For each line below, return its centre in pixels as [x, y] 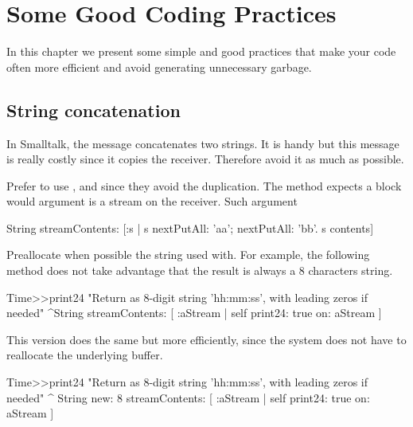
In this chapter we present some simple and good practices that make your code [201, 51]
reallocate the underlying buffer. [85, 355]
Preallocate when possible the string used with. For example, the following [188, 255]
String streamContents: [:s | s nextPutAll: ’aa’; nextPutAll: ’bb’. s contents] [190, 227]
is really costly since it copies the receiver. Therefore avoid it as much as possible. [205, 159]
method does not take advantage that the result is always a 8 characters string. [200, 270]
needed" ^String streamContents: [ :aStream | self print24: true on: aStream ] [194, 313]
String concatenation [94, 110]
